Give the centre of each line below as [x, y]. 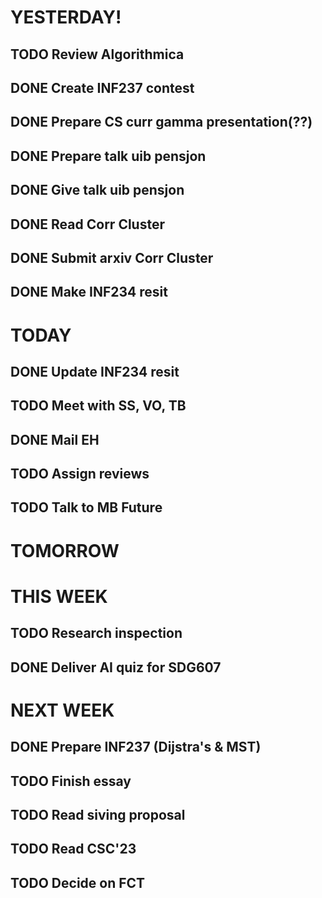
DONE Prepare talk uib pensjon [108, 156]
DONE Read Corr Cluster [87, 224]
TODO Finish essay [71, 781]
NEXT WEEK [62, 710]
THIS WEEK [59, 596]
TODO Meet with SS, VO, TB [98, 406]
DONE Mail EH [55, 439]
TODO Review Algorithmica [97, 54]
